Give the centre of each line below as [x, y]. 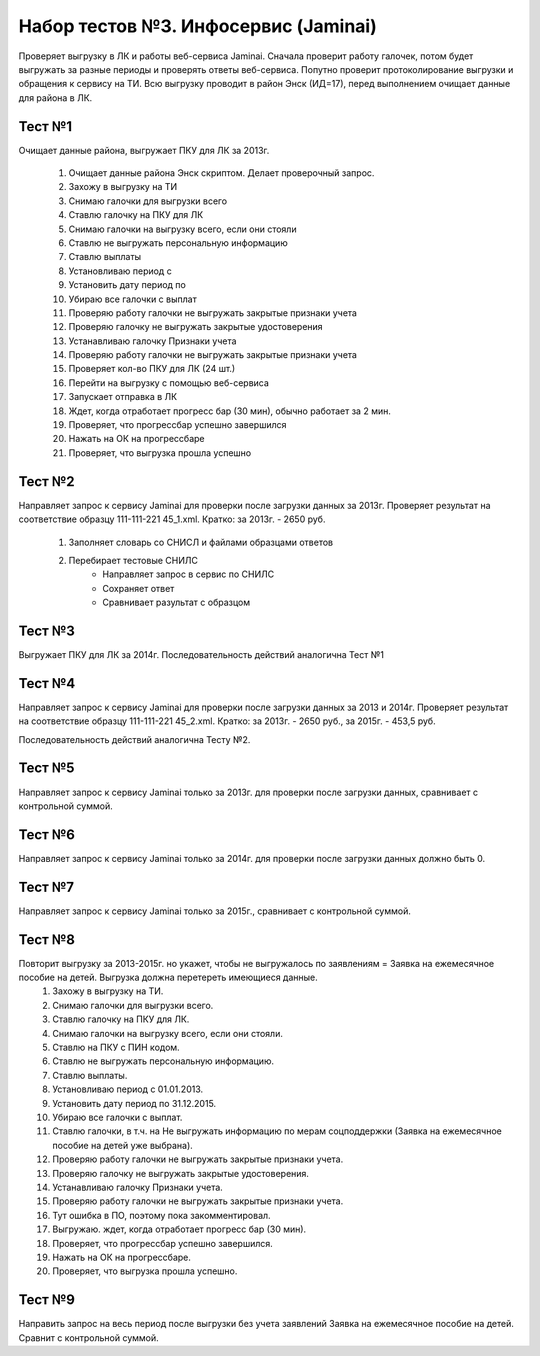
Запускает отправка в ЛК [123, 397]
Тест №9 [46, 1300]
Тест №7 [46, 886]
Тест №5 [46, 768]
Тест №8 [46, 939]
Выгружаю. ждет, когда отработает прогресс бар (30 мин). [179, 1229]
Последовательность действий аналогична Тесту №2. [134, 739]
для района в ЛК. [55, 97]
